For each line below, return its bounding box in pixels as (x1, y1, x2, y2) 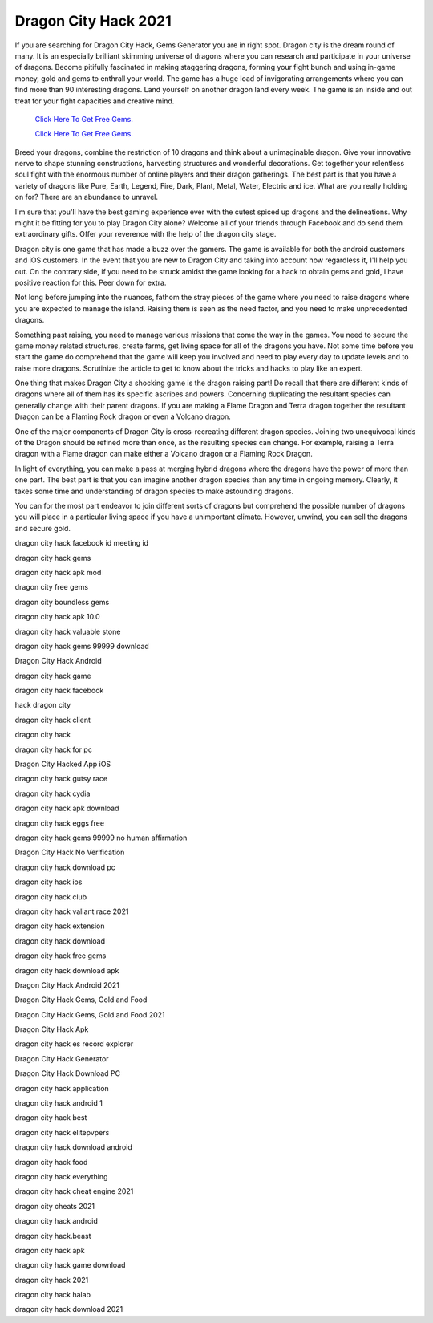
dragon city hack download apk (14, 965, 119, 975)
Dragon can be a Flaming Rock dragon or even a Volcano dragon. (14, 412, 232, 421)
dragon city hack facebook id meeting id (14, 538, 148, 548)
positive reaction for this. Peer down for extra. (14, 278, 167, 287)
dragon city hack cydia (14, 789, 91, 798)
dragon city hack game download (14, 1260, 126, 1270)
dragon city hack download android (14, 1142, 132, 1152)
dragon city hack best (14, 1113, 87, 1122)
